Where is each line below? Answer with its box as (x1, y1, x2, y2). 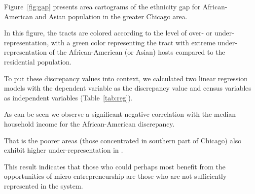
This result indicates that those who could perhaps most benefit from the (4, 161, 225, 171)
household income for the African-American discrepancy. (4, 118, 175, 129)
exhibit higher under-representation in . (4, 145, 123, 155)
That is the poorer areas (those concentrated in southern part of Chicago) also (4, 135, 242, 145)
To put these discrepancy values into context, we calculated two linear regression (4, 73, 248, 83)
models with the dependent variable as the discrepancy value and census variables (4, 83, 252, 93)
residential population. (4, 56, 72, 66)
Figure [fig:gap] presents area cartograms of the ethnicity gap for (4, 1, 201, 11)
